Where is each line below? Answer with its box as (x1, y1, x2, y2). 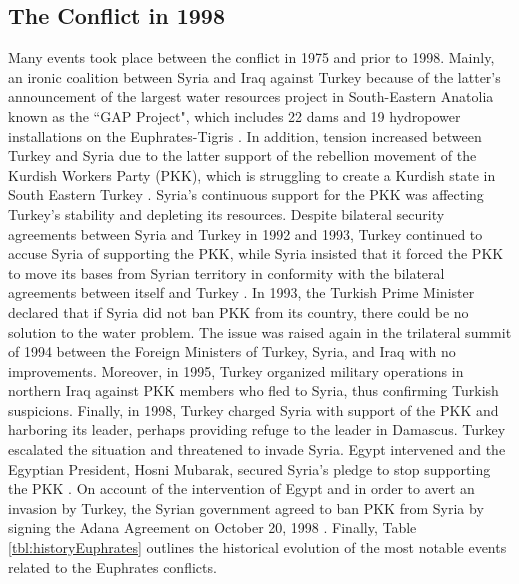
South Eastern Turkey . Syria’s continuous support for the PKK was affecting (8, 184, 484, 205)
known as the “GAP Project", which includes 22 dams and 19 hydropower (8, 105, 461, 126)
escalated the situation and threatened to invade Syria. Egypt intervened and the (8, 439, 506, 460)
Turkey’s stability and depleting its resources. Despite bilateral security (8, 203, 445, 224)
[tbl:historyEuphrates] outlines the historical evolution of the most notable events (8, 537, 507, 558)
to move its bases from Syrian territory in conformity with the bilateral (8, 262, 445, 283)
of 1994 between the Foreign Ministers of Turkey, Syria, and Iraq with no (8, 341, 456, 362)
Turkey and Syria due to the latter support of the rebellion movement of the (8, 145, 477, 166)
